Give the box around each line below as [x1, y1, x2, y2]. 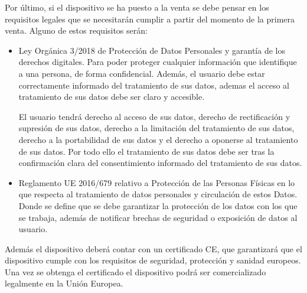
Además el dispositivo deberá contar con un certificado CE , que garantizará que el [5, 242, 302, 255]
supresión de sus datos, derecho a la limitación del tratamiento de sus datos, [18, 122, 295, 134]
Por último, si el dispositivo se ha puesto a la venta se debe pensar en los [5, 1, 269, 13]
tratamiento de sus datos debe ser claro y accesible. [18, 90, 205, 103]
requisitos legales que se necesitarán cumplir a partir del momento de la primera [5, 12, 295, 25]
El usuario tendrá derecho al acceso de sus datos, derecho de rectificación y [18, 110, 290, 122]
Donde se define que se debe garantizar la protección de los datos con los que [18, 199, 298, 211]
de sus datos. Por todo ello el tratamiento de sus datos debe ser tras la [18, 145, 275, 157]
